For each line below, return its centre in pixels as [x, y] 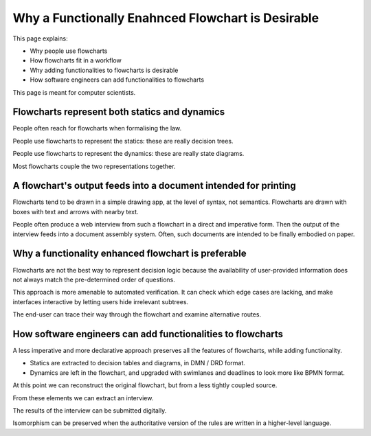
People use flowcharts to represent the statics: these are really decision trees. [123, 141]
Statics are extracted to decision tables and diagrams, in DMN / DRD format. [137, 363]
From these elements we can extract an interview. [83, 398]
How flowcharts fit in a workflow [76, 60]
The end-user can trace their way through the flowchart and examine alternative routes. [137, 314]
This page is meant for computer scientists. [74, 92]
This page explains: [40, 38]
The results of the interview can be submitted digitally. [90, 410]
